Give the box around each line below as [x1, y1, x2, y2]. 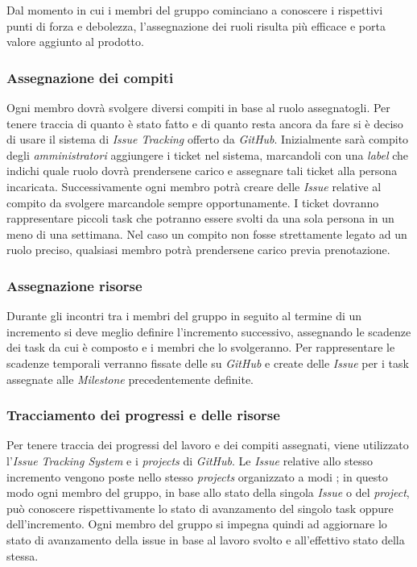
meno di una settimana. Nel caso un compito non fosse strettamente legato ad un [6, 225, 407, 242]
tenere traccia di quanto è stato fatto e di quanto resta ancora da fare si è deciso [6, 115, 403, 131]
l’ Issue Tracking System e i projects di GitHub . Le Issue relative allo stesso [6, 452, 374, 469]
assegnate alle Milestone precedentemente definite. [6, 370, 254, 387]
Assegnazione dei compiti [6, 67, 174, 87]
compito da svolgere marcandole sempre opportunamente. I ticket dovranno [6, 194, 379, 211]
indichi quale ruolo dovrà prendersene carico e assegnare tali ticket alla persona [6, 162, 398, 179]
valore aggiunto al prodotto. [6, 33, 144, 50]
